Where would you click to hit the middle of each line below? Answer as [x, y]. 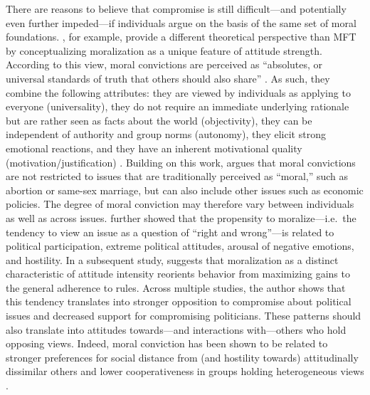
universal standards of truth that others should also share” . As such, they [168, 78]
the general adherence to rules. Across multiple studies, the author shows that [176, 287]
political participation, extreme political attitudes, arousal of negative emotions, [180, 246]
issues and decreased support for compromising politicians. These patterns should [184, 316]
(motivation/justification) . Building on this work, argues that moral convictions [181, 162]
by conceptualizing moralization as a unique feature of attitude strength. [164, 50]
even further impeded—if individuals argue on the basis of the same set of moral [181, 22]
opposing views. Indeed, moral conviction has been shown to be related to [167, 343]
